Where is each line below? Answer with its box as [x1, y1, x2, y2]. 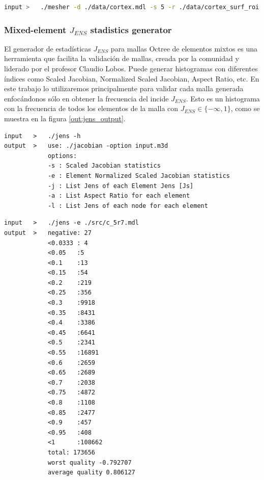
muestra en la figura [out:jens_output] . [4, 113, 126, 123]
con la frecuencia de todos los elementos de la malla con [4, 103, 179, 114]
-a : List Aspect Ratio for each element [47, 192, 190, 200]
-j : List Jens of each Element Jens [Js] [47, 182, 194, 190]
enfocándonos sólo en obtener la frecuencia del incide [4, 93, 169, 103]
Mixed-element [4, 23, 67, 36]
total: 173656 [47, 448, 95, 456]
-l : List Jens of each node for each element [47, 202, 208, 209]
